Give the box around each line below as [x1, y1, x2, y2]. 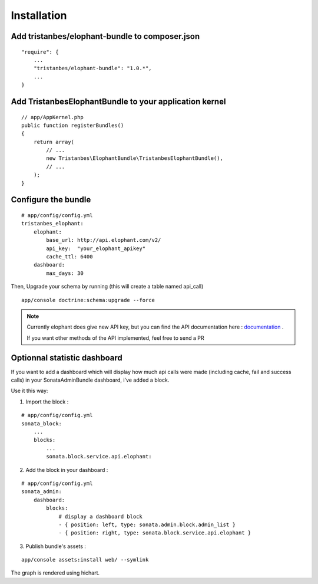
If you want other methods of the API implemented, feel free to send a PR [26, 334, 204, 342]
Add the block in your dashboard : [25, 466, 108, 473]
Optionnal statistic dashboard [11, 353, 123, 363]
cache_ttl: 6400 [46, 254, 93, 260]
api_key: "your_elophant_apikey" [46, 245, 146, 252]
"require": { [21, 48, 59, 55]
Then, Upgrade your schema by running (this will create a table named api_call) [11, 283, 204, 290]
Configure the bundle [11, 195, 91, 205]
